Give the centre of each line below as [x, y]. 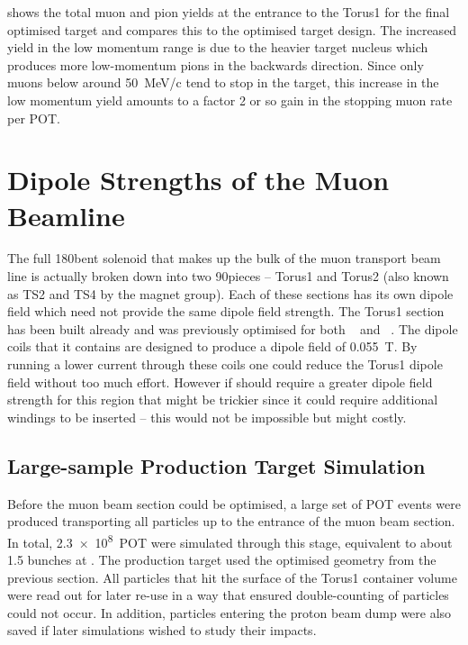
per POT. [34, 118]
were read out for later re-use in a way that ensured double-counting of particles [228, 595]
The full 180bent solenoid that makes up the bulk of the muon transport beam [224, 258]
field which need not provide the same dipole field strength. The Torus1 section [226, 311]
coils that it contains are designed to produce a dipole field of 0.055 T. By [212, 346]
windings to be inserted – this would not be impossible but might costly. [207, 417]
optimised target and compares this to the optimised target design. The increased [232, 29]
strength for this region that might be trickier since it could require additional [223, 400]
